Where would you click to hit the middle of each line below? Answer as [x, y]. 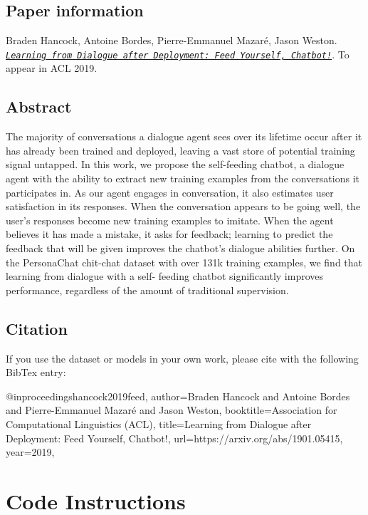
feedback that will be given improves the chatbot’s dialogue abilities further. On [180, 248]
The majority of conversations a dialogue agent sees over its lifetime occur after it [184, 136]
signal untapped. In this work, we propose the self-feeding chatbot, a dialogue [175, 164]
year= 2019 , [30, 452]
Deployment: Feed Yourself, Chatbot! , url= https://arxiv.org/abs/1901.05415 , [174, 438]
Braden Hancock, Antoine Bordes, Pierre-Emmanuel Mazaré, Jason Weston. [172, 40]
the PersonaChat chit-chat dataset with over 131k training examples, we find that [184, 262]
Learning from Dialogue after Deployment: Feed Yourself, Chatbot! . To [178, 54]
